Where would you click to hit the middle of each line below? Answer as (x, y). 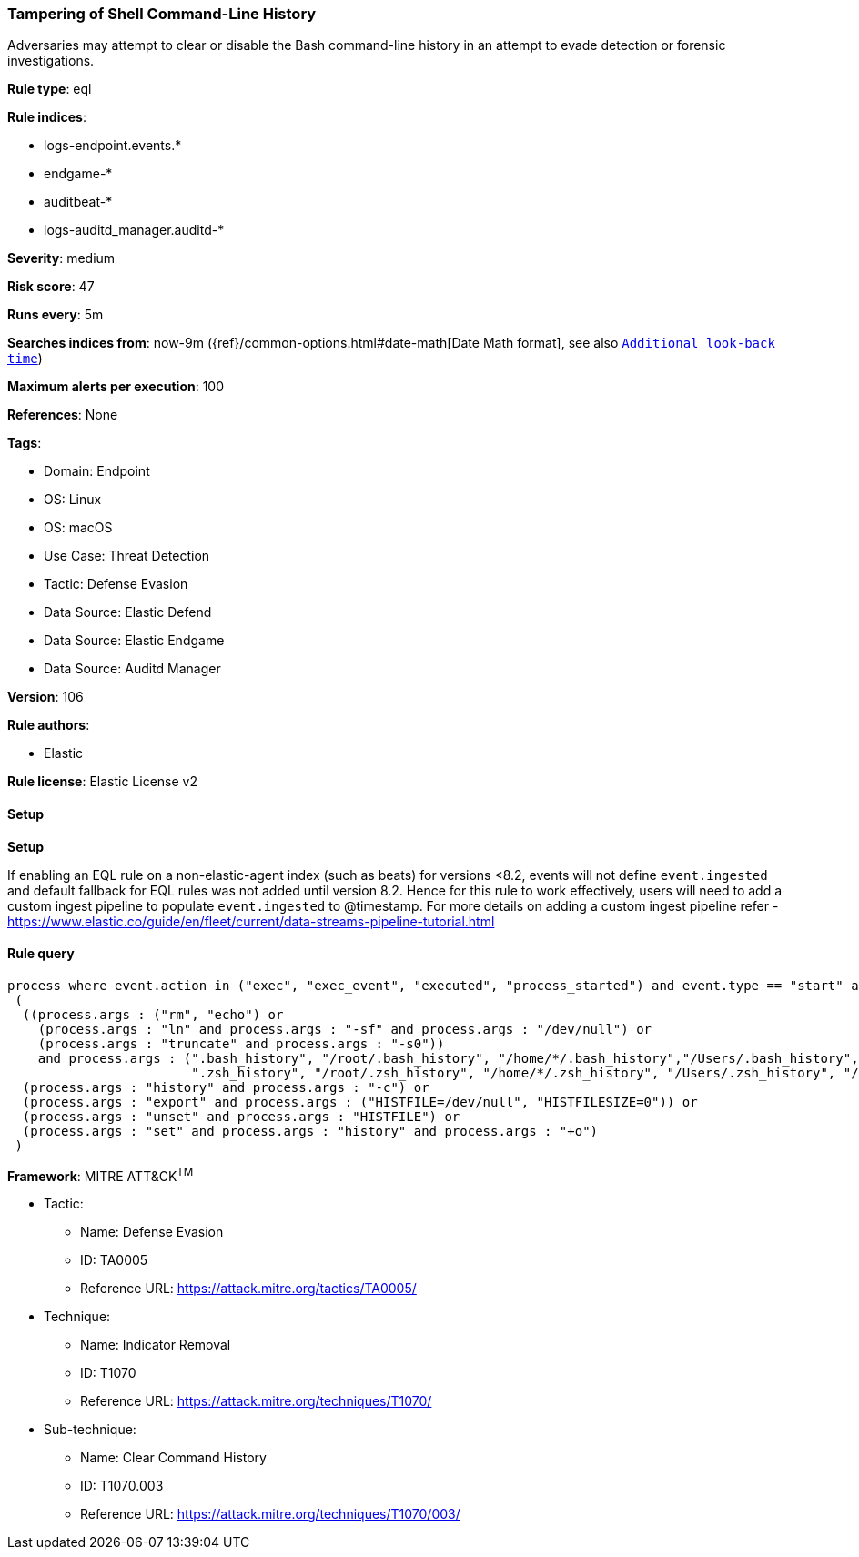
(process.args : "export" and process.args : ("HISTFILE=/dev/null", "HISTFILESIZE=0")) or (360, 1102)
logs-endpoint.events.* (113, 146)
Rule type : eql (50, 89)
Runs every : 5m (56, 315)
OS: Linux (73, 500)
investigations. (51, 61)
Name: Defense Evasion (152, 1232)
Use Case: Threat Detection (127, 556)
